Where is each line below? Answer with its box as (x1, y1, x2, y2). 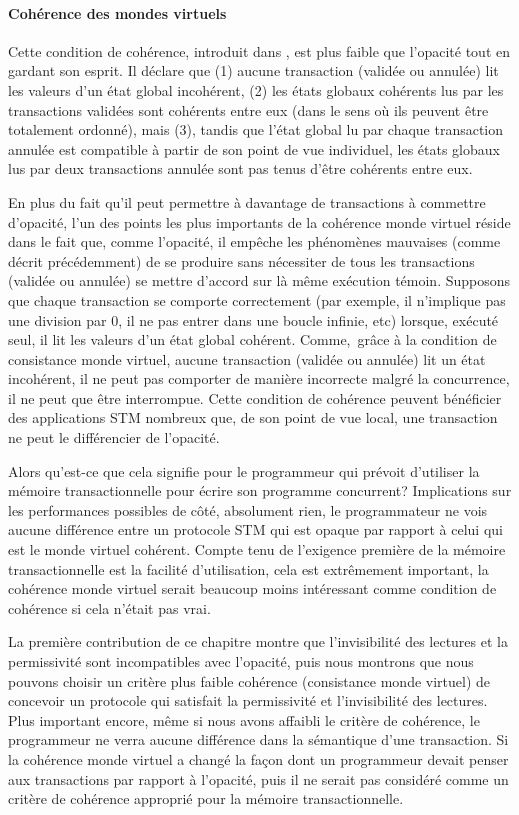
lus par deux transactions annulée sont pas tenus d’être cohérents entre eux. (8, 158, 473, 179)
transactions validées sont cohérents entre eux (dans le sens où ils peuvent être (8, 99, 489, 120)
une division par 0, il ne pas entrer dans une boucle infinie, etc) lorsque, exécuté (8, 309, 499, 330)
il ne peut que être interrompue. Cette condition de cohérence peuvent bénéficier (8, 387, 502, 408)
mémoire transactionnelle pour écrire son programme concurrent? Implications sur (8, 480, 512, 501)
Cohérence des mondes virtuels (8, 2, 227, 23)
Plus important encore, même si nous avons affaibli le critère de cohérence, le (8, 709, 480, 730)
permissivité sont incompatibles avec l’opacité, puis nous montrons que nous (8, 651, 474, 672)
